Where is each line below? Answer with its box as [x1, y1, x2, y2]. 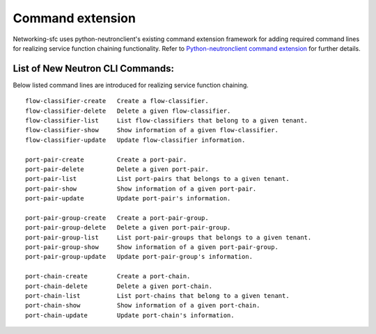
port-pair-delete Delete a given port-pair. [25, 165, 209, 173]
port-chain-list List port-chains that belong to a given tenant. [25, 292, 290, 300]
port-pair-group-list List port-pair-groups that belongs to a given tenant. [25, 233, 312, 241]
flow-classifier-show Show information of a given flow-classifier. [25, 126, 279, 134]
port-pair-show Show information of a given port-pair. [25, 184, 257, 193]
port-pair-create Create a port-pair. [25, 155, 187, 164]
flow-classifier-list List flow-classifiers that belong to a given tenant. [25, 117, 308, 125]
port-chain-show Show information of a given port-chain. [25, 301, 260, 310]
